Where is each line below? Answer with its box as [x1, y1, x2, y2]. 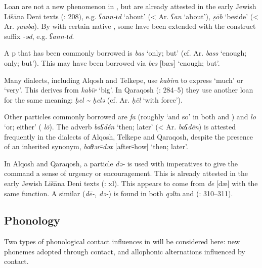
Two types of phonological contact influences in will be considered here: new [4, 236, 240, 247]
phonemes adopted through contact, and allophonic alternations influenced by [4, 246, 245, 256]
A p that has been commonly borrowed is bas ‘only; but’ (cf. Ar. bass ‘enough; [4, 48, 247, 58]
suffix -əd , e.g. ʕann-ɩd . [4, 30, 74, 41]
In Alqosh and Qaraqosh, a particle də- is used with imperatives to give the [4, 158, 238, 168]
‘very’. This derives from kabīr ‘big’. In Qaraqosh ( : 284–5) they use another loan [4, 84, 253, 95]
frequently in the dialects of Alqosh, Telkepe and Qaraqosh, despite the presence [4, 131, 253, 142]
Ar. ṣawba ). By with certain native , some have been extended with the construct [4, 21, 256, 31]
